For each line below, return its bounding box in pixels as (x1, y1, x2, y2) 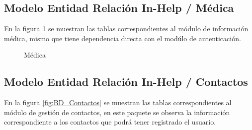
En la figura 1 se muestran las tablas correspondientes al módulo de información (4, 23, 249, 34)
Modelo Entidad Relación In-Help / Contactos (4, 74, 248, 89)
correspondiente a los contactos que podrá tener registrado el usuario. (4, 117, 216, 127)
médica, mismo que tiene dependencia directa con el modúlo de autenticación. (4, 33, 241, 43)
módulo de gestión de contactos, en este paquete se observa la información (4, 107, 230, 117)
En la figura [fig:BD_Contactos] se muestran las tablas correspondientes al (4, 97, 232, 108)
